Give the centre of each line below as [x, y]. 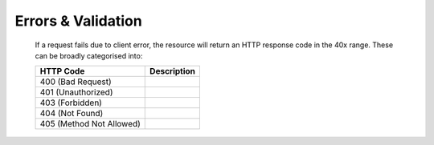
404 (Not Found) [72, 114]
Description [173, 71]
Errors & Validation [78, 21]
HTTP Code [62, 71]
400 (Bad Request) [76, 82]
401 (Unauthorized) [76, 92]
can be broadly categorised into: [89, 55]
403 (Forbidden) [71, 103]
